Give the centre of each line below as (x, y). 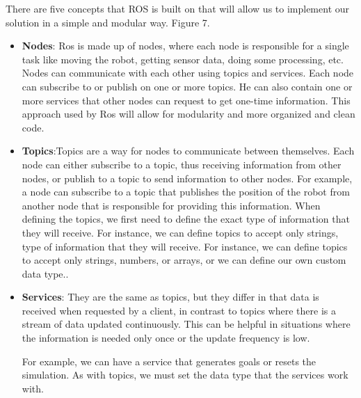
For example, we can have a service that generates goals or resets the (169, 361)
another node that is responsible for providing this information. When (171, 205)
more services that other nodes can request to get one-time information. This (186, 100)
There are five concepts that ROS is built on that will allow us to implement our (178, 8)
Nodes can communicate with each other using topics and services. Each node (188, 73)
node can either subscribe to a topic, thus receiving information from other (182, 164)
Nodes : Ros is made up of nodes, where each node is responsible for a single (185, 46)
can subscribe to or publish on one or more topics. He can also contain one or (187, 86)
